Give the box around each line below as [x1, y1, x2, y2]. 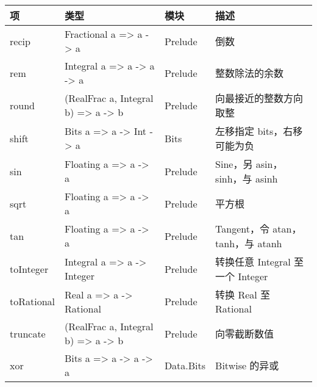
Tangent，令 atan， [215, 222, 302, 236]
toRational [10, 294, 55, 308]
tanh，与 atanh [215, 236, 282, 250]
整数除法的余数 [215, 66, 284, 80]
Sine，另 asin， [215, 157, 283, 171]
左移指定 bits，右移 [215, 124, 303, 138]
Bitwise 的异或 [215, 358, 279, 372]
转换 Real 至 [215, 288, 271, 302]
